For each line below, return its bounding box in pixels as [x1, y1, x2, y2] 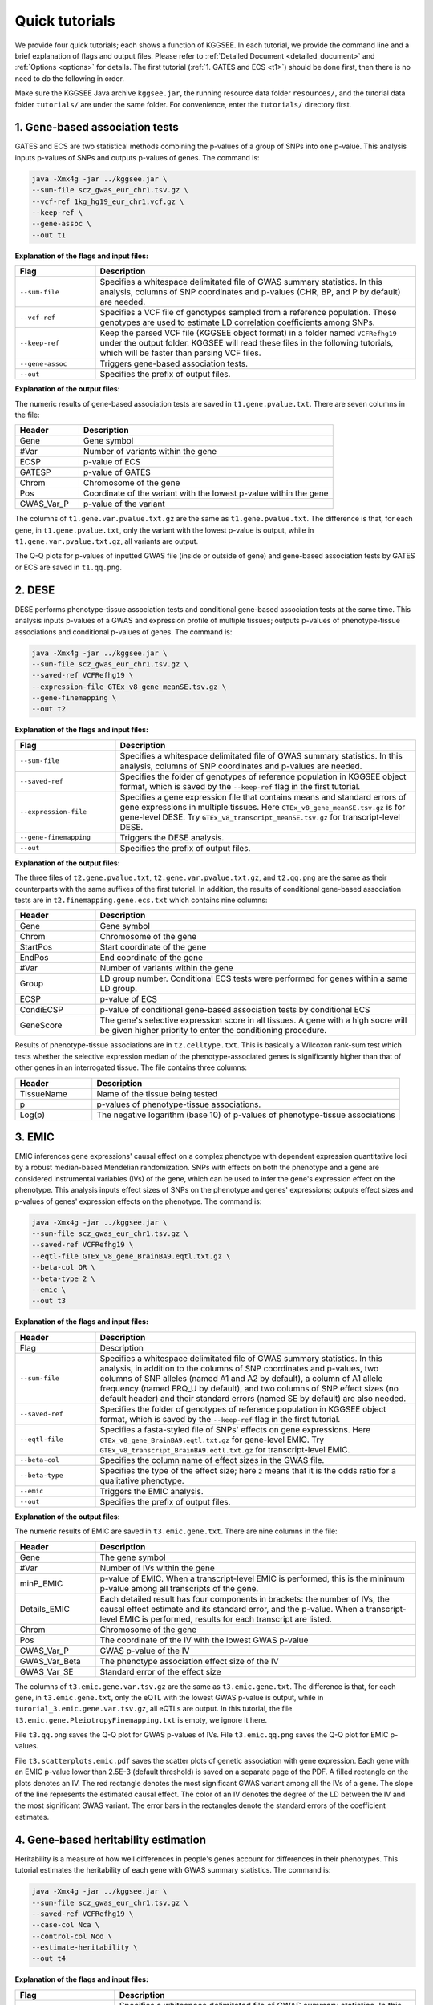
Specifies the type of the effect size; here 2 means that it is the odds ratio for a [99, 1464, 396, 1476]
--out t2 [31, 704, 67, 714]
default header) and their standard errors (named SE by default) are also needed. [99, 1392, 407, 1403]
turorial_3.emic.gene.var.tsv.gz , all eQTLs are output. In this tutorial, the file [14, 1704, 293, 1714]
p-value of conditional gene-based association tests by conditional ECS [99, 1004, 370, 1015]
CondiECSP [19, 1004, 63, 1015]
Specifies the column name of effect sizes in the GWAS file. [99, 1454, 325, 1465]
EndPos [19, 952, 49, 963]
